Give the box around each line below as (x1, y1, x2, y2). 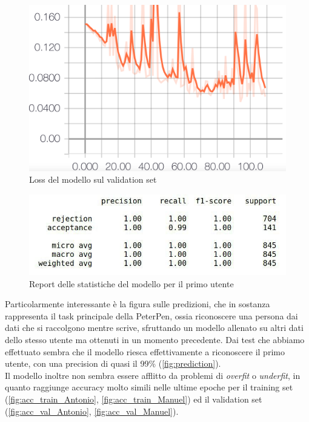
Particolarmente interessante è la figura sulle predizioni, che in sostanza (5, 298, 270, 310)
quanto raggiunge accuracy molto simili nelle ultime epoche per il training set (5, 381, 293, 393)
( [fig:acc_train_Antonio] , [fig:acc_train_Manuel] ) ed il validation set (5, 392, 262, 405)
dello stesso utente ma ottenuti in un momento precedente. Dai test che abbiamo (5, 333, 305, 345)
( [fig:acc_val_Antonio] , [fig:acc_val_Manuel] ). (5, 404, 179, 417)
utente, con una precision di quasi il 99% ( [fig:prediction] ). (5, 357, 221, 370)
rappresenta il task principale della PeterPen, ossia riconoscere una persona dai (5, 309, 298, 322)
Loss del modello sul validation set (29, 173, 157, 186)
